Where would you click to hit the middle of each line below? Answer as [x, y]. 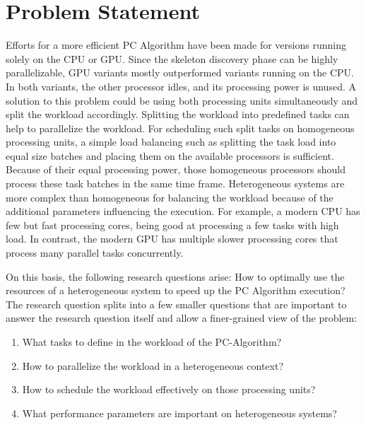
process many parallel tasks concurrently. [95, 253]
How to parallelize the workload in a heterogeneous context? [153, 365]
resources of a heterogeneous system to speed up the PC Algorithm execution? [176, 290]
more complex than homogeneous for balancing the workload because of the [170, 197]
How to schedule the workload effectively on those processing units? [169, 389]
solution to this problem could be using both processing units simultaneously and [182, 100]
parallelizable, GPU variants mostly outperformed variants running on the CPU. [180, 72]
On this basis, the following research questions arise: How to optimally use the [175, 276]
